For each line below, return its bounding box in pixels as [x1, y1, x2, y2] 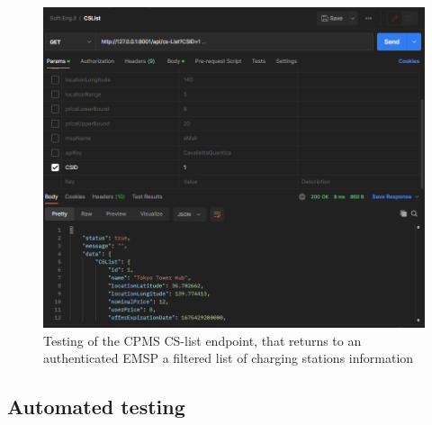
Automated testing [7, 393, 185, 420]
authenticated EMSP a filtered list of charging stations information [43, 348, 414, 367]
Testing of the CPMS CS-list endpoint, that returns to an [43, 330, 362, 349]
